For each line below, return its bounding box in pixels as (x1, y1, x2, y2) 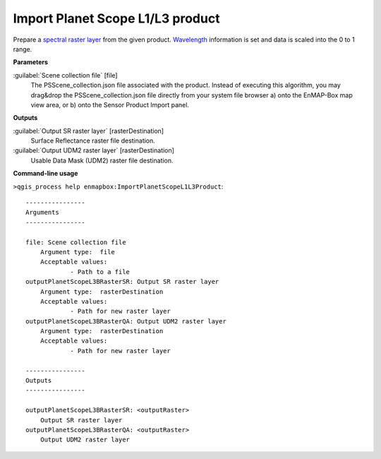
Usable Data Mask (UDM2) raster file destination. (30, 156, 174, 165)
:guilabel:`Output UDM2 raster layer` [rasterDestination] (13, 146, 174, 155)
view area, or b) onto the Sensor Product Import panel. (30, 100, 190, 109)
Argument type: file (40, 248, 116, 256)
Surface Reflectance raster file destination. (30, 136, 155, 145)
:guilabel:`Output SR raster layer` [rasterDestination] (13, 126, 164, 135)
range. (13, 44, 32, 53)
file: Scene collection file (25, 238, 126, 246)
